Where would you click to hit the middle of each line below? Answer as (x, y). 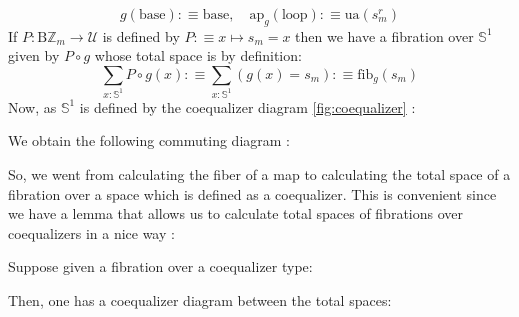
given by (34, 55)
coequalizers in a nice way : (91, 232)
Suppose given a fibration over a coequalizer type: (160, 266)
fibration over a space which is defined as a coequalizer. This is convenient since (252, 193)
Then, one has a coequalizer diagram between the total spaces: (200, 300)
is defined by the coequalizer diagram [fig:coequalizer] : (247, 106)
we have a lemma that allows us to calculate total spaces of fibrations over (235, 213)
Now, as (32, 106)
